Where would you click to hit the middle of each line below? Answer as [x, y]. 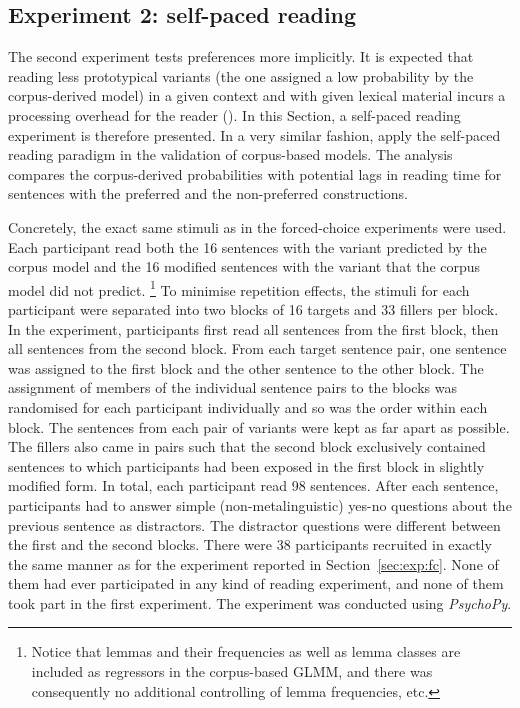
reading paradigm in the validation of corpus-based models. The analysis [230, 154]
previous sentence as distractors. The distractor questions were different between [254, 524]
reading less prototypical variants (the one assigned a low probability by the [241, 75]
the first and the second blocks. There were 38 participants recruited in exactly [250, 544]
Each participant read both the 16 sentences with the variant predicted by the [247, 246]
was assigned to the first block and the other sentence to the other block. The [246, 367]
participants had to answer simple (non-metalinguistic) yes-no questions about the [260, 504]
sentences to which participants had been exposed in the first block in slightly [246, 465]
